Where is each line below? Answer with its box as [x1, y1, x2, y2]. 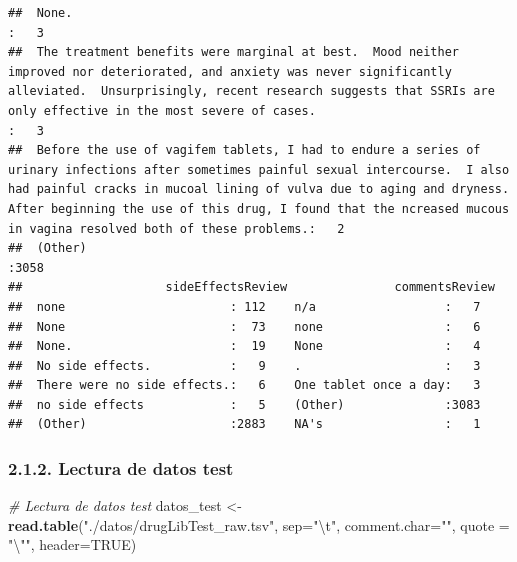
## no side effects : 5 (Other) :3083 [8, 397, 481, 412]
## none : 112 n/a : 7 [8, 299, 481, 314]
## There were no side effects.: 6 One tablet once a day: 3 [8, 378, 481, 393]
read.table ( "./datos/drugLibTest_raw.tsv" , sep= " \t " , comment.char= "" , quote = [8, 514, 510, 535]
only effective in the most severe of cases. [8, 103, 316, 118]
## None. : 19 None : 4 [8, 339, 481, 354]
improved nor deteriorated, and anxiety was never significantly [8, 64, 452, 79]
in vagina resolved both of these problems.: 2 [8, 221, 345, 236]
